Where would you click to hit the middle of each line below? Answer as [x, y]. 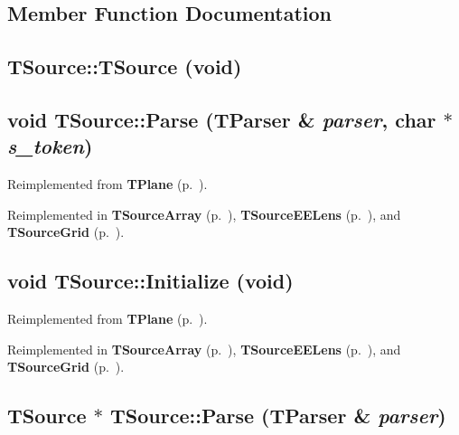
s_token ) [50, 146]
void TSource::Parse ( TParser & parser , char [222, 119]
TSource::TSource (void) [125, 66]
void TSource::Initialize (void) [150, 281]
